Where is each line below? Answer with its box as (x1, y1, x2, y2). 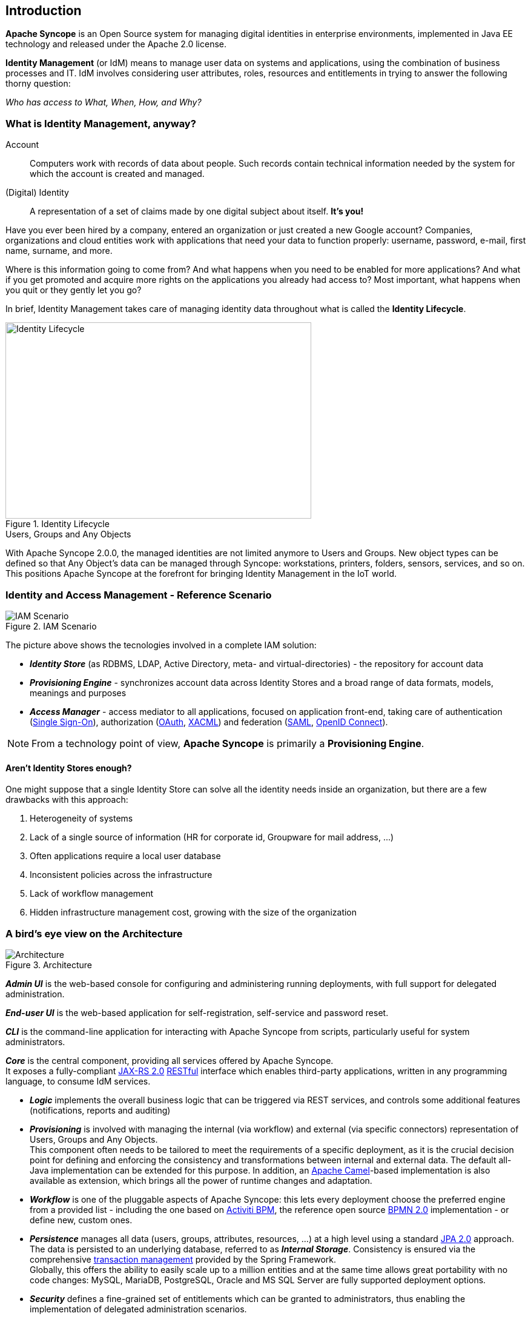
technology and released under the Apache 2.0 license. (5, 39, 227, 50)
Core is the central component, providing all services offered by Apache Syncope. (5, 1055, 334, 1066)
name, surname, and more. (5, 245, 113, 256)
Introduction (5, 3, 82, 18)
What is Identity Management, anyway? (5, 117, 196, 130)
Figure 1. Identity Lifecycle (5, 519, 110, 530)
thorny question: (5, 78, 71, 89)
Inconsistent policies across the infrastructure (30, 869, 213, 880)
